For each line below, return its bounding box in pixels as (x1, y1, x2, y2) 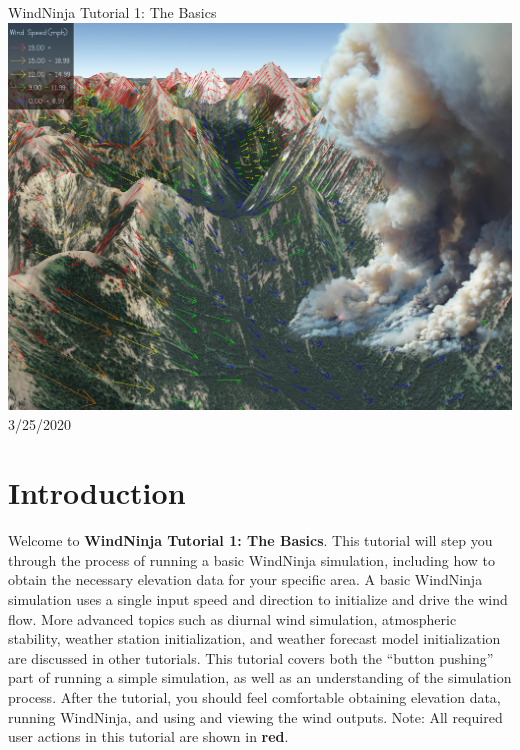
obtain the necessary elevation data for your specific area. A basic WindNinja (8, 569, 483, 590)
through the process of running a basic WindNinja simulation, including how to (8, 549, 496, 570)
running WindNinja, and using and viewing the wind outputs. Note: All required (8, 706, 503, 727)
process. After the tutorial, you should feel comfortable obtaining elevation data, (8, 687, 501, 707)
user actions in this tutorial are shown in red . (8, 726, 289, 747)
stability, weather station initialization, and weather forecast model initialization (8, 628, 501, 649)
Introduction (8, 472, 186, 513)
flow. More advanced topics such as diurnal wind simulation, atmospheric (8, 608, 457, 629)
